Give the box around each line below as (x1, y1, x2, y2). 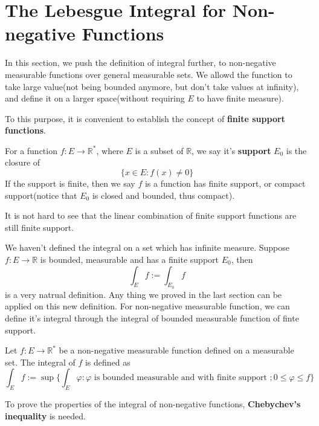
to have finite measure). (196, 92, 284, 105)
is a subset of (135, 144, 184, 157)
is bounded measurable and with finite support (94, 373, 267, 382)
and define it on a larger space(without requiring (5, 92, 185, 105)
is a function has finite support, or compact (144, 177, 306, 190)
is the (286, 144, 307, 157)
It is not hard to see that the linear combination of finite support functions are (5, 209, 297, 222)
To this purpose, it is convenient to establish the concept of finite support (5, 112, 285, 124)
